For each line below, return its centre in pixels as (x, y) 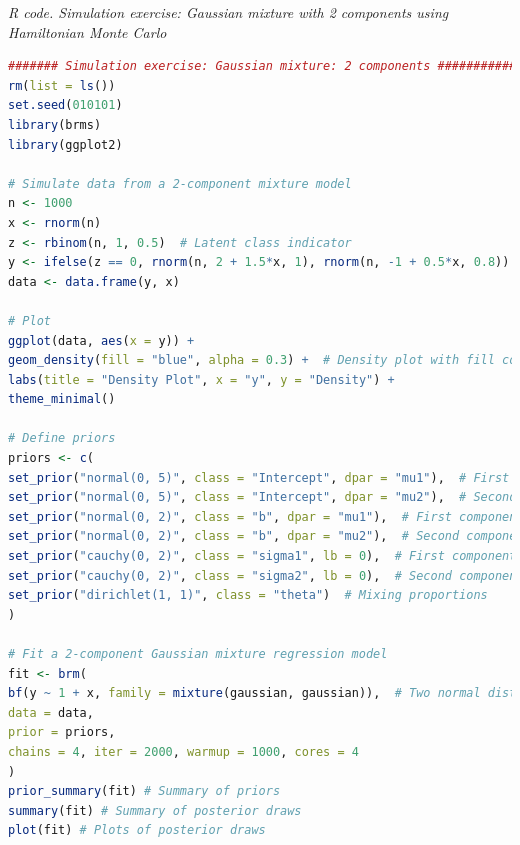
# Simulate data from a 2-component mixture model (180, 183)
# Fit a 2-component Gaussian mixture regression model (198, 654)
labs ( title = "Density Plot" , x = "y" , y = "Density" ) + (201, 379)
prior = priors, (62, 732)
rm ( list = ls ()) (62, 85)
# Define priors (62, 438)
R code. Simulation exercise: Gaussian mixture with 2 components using (228, 12)
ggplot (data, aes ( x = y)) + (101, 340)
